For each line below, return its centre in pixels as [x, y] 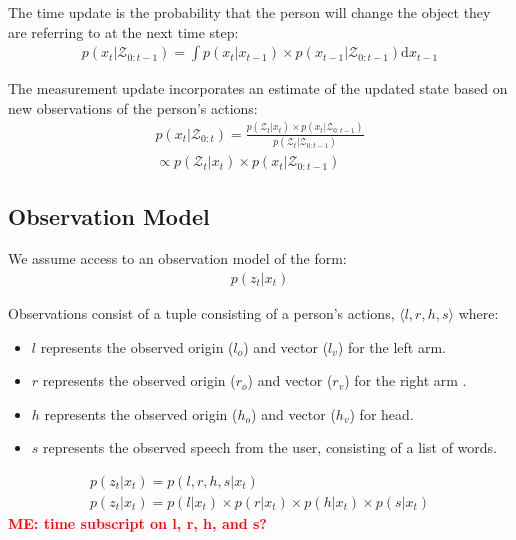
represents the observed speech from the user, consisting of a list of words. [270, 447]
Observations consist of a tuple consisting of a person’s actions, [201, 312]
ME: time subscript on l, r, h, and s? [137, 522]
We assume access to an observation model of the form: [177, 258]
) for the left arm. [392, 346]
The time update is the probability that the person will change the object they [249, 12]
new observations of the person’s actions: [133, 107]
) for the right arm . [405, 380]
